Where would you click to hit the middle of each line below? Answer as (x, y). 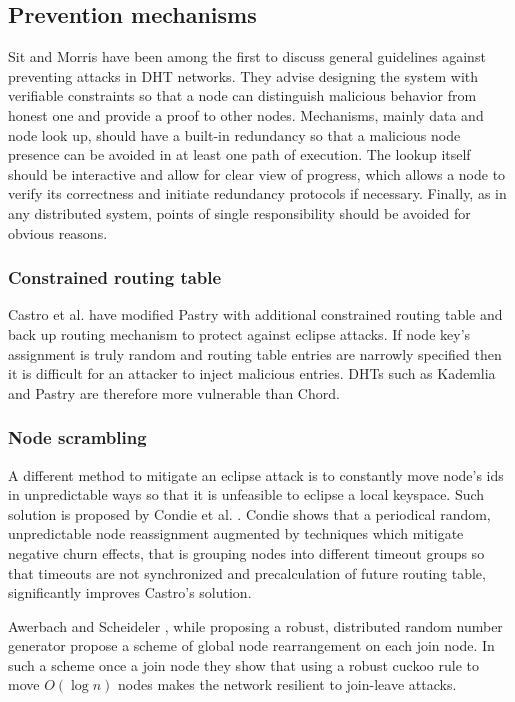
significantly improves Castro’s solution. (130, 592)
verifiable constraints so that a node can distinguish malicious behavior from (242, 95)
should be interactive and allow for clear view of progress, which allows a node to (257, 173)
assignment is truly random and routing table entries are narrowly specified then (255, 353)
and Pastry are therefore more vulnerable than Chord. (174, 392)
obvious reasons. (58, 232)
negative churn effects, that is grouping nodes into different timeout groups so (246, 552)
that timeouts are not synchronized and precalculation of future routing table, (247, 572)
